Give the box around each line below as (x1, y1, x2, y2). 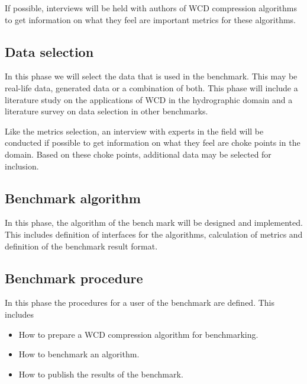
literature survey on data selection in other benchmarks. (5, 105, 208, 117)
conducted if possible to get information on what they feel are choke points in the (5, 136, 300, 149)
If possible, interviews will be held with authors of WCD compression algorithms (5, 2, 298, 14)
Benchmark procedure (5, 268, 143, 287)
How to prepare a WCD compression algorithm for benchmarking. (18, 328, 258, 340)
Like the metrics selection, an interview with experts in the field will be (5, 124, 264, 137)
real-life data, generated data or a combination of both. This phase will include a (5, 81, 298, 94)
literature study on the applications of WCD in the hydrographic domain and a (5, 93, 293, 105)
